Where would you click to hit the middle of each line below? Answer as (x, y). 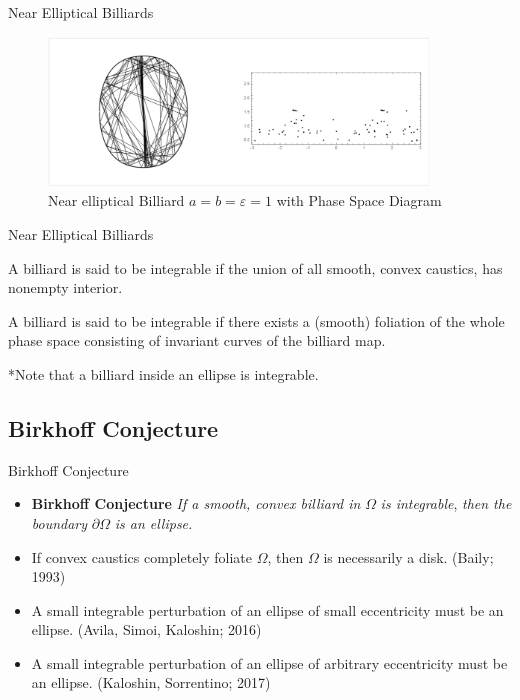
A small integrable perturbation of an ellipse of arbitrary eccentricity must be (269, 662)
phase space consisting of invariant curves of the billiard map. (197, 340)
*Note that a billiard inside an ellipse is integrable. (163, 373)
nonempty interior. (65, 287)
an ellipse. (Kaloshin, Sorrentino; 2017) (151, 682)
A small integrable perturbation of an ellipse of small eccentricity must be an (267, 609)
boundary (59, 522)
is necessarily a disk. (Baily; (408, 556)
